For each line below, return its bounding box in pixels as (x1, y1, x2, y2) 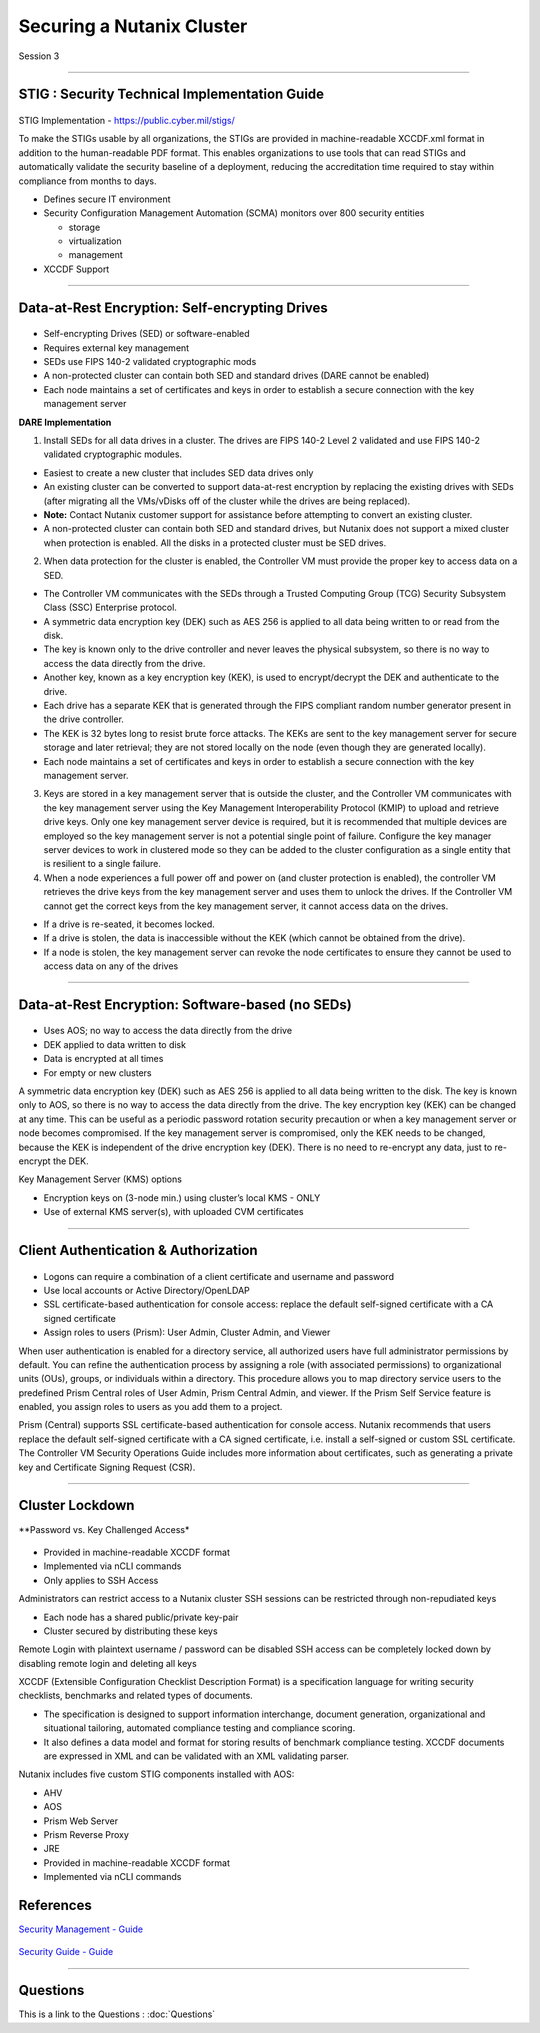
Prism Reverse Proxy (43, 1828, 130, 1840)
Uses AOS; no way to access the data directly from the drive (43, 1025, 293, 1037)
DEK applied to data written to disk (43, 1038, 187, 1050)
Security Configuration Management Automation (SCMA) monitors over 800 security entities (43, 207, 425, 219)
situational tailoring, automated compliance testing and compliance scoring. (43, 1722, 356, 1734)
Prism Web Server (43, 1815, 119, 1827)
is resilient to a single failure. (43, 858, 162, 870)
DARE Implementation (18, 416, 112, 428)
